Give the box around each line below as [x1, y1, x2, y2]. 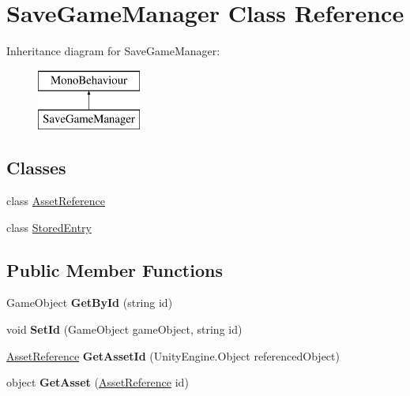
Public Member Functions [6, 257, 223, 282]
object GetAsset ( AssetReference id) [6, 374, 189, 390]
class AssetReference [6, 192, 105, 209]
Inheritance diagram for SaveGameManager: [6, 43, 220, 59]
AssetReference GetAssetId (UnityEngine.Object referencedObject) [6, 347, 340, 364]
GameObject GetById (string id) [6, 294, 173, 311]
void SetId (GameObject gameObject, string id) [6, 321, 243, 338]
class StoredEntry [6, 219, 92, 235]
